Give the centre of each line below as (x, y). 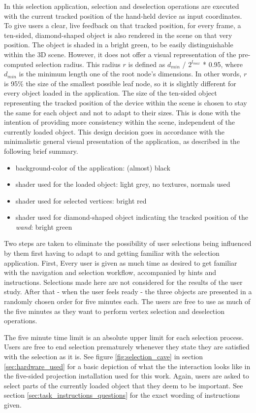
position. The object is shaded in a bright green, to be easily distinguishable (119, 45)
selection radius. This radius (78, 64)
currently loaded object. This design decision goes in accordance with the (114, 131)
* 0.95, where (223, 64)
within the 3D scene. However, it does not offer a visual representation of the (120, 54)
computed (19, 64)
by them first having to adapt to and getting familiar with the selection (112, 253)
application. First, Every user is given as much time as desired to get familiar (121, 262)
